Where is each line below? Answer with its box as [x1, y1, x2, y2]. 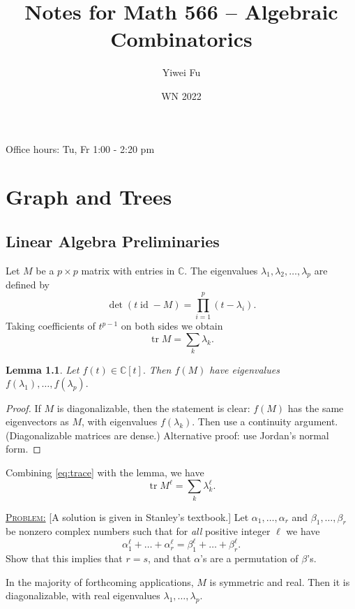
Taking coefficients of [6, 318, 96, 333]
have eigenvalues [209, 362, 280, 377]
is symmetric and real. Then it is [209, 574, 350, 589]
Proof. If [6, 400, 41, 415]
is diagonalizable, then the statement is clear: [56, 400, 250, 415]
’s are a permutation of [200, 551, 299, 566]
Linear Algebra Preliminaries [6, 230, 220, 251]
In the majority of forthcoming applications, [6, 574, 194, 589]
